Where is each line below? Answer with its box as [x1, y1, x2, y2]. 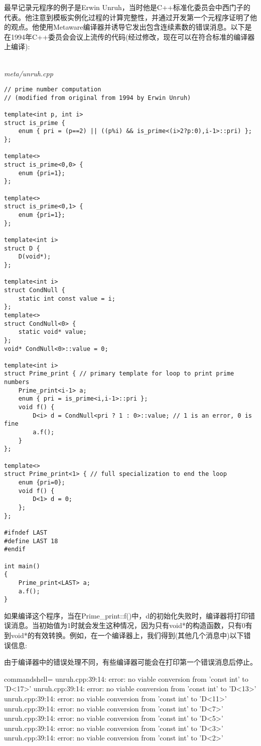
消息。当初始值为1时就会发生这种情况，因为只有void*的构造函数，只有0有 [11, 620, 252, 631]
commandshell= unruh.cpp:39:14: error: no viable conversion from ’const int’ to [4, 673, 248, 684]
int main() [4, 562, 40, 570]
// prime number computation [4, 86, 101, 93]
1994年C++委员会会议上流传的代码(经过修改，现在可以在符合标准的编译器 [11, 31, 255, 42]
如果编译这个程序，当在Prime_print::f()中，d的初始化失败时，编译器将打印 [4, 610, 248, 620]
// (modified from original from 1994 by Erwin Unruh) [4, 94, 191, 101]
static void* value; [18, 328, 87, 336]
